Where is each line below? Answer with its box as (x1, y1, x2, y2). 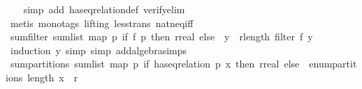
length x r (27, 70, 78, 84)
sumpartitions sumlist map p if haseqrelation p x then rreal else (10, 56, 300, 71)
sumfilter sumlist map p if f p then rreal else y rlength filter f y (10, 29, 313, 44)
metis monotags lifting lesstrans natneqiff (10, 15, 194, 30)
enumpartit (309, 56, 357, 71)
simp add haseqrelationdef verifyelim (23, 2, 185, 16)
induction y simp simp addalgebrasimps (10, 42, 187, 57)
